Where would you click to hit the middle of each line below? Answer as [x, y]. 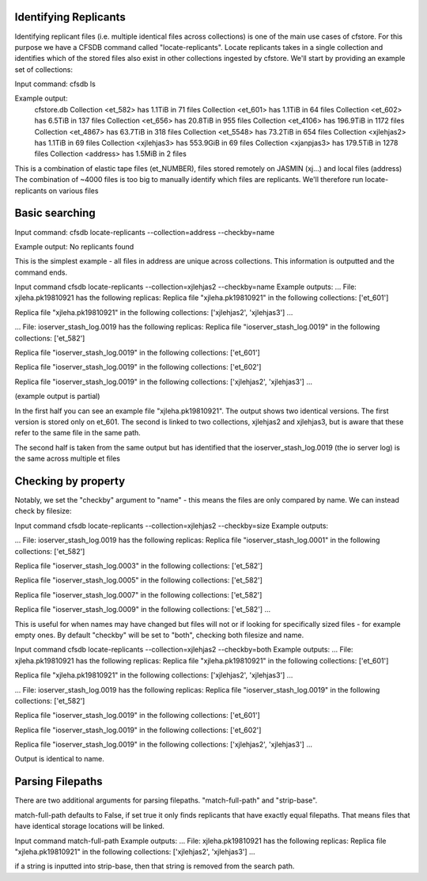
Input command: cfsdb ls [55, 84]
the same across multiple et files [67, 458]
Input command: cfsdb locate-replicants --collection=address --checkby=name [145, 232]
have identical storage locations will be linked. [90, 826]
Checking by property [70, 481]
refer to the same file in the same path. [78, 433]
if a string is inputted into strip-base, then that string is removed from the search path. [155, 866]
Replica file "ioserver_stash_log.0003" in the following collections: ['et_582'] [139, 566]
